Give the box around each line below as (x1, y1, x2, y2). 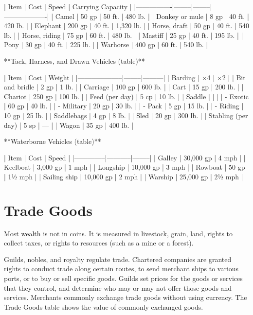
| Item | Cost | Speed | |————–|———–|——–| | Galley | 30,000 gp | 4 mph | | (4, 152, 246, 162)
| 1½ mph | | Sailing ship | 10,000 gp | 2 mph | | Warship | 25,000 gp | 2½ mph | (4, 171, 243, 181)
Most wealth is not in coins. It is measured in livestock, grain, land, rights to (4, 228, 233, 238)
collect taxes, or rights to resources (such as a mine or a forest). (4, 238, 194, 248)
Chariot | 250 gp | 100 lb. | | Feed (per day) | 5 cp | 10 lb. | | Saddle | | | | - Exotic (4, 91, 249, 101)
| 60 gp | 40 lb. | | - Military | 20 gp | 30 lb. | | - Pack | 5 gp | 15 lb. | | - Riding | (4, 101, 244, 111)
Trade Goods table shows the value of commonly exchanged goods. (4, 301, 203, 312)
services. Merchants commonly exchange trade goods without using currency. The (4, 292, 247, 302)
